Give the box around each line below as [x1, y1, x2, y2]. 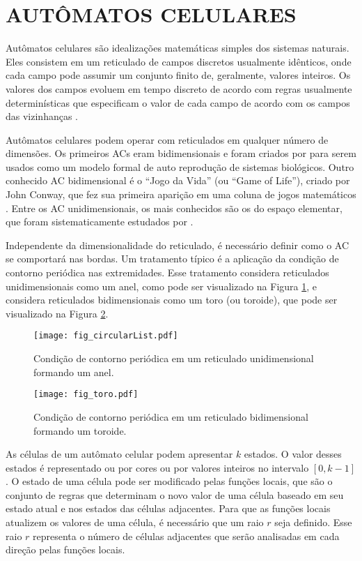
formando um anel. [33, 364, 114, 379]
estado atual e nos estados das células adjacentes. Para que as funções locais [6, 501, 331, 516]
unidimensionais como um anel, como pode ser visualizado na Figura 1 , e [6, 278, 317, 293]
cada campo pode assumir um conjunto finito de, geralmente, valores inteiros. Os [6, 68, 351, 82]
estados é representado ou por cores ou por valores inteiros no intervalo [6, 460, 309, 474]
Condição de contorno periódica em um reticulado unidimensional [33, 351, 314, 366]
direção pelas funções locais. [6, 542, 125, 557]
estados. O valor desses [244, 447, 342, 461]
